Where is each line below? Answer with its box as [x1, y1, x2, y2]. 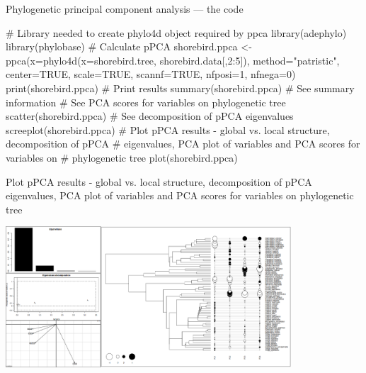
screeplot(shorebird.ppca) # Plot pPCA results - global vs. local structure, [6, 122, 330, 137]
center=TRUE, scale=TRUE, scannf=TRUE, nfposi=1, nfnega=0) [6, 67, 296, 82]
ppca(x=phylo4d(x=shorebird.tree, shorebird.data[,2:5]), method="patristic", [6, 52, 340, 67]
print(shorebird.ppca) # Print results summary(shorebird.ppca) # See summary [6, 80, 355, 95]
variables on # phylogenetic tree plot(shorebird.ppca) [6, 150, 238, 165]
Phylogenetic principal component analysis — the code [6, 1, 244, 16]
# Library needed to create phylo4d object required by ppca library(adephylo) [6, 25, 347, 40]
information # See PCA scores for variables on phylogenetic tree [6, 94, 286, 109]
